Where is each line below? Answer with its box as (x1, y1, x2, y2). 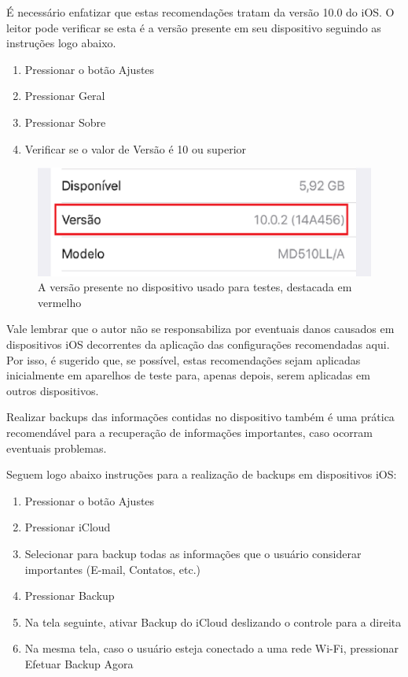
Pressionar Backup (24, 587, 115, 604)
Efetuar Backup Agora (24, 655, 134, 671)
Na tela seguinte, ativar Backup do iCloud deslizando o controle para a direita (24, 613, 402, 630)
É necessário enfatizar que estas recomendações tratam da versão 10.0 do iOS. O (6, 4, 395, 20)
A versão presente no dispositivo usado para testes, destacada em (38, 279, 352, 295)
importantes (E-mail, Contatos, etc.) (24, 560, 201, 577)
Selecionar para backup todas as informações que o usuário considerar (24, 545, 362, 561)
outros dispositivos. (6, 382, 99, 398)
